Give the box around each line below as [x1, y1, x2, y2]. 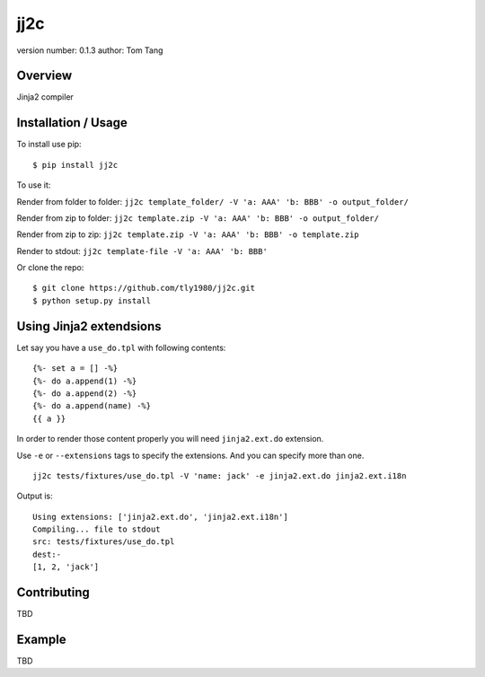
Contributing [16, 585, 90, 601]
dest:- [32, 549, 62, 559]
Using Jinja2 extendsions [16, 319, 162, 334]
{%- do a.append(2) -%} [32, 388, 137, 399]
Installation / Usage [16, 115, 128, 130]
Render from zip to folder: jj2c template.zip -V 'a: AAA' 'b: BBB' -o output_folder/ [16, 212, 379, 224]
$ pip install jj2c [32, 160, 119, 170]
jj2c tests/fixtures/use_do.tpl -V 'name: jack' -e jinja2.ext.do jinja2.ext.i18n [32, 470, 407, 480]
